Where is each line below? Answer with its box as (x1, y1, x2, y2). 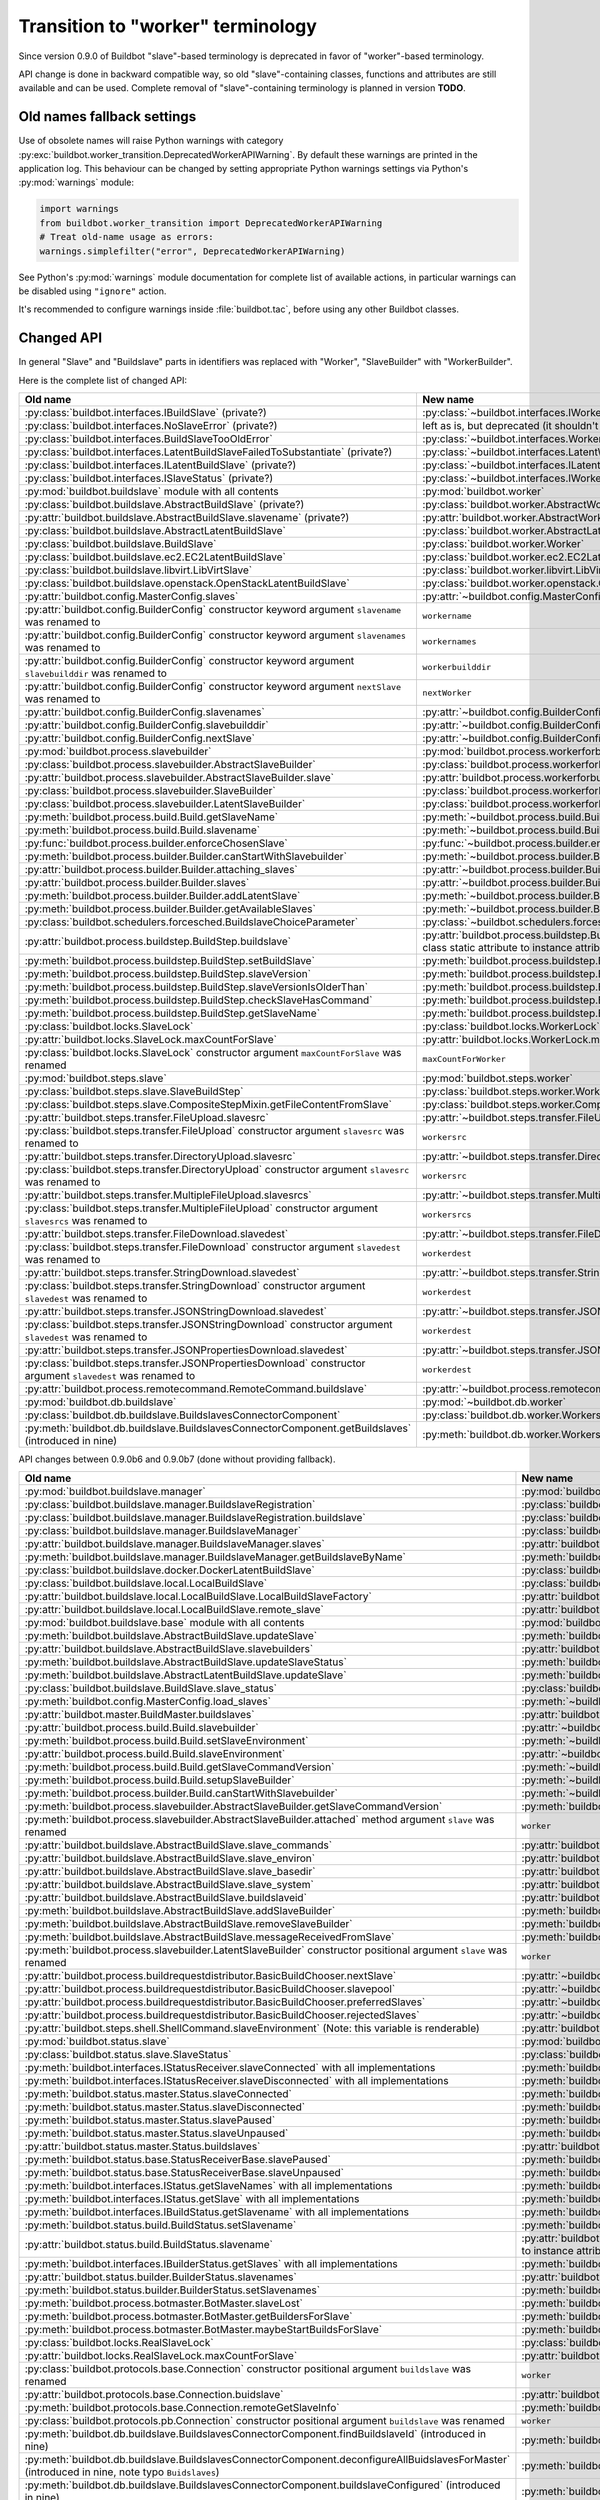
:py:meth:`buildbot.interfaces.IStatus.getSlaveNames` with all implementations (24, 2179, 393, 2193)
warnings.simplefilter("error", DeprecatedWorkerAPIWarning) (39, 245, 346, 257)
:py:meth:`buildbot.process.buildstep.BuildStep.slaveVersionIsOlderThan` (24, 980, 369, 994)
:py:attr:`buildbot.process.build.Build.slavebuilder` (24, 1721, 259, 1735)
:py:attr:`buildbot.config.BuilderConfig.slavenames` (24, 705, 265, 719)
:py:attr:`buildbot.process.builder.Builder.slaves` (24, 876, 250, 890)
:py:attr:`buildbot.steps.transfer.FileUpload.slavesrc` (24, 1111, 269, 1125)
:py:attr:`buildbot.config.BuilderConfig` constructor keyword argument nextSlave (24, 680, 402, 694)
